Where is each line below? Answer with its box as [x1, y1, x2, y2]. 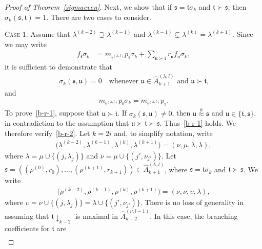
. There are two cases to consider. [46, 11, 151, 22]
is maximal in [75, 210, 118, 221]
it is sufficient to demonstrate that [5, 61, 112, 72]
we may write [5, 38, 47, 49]
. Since [232, 29, 253, 39]
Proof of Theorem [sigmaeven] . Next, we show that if [5, 2, 172, 12]
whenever [109, 78, 139, 85]
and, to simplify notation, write [114, 127, 213, 138]
